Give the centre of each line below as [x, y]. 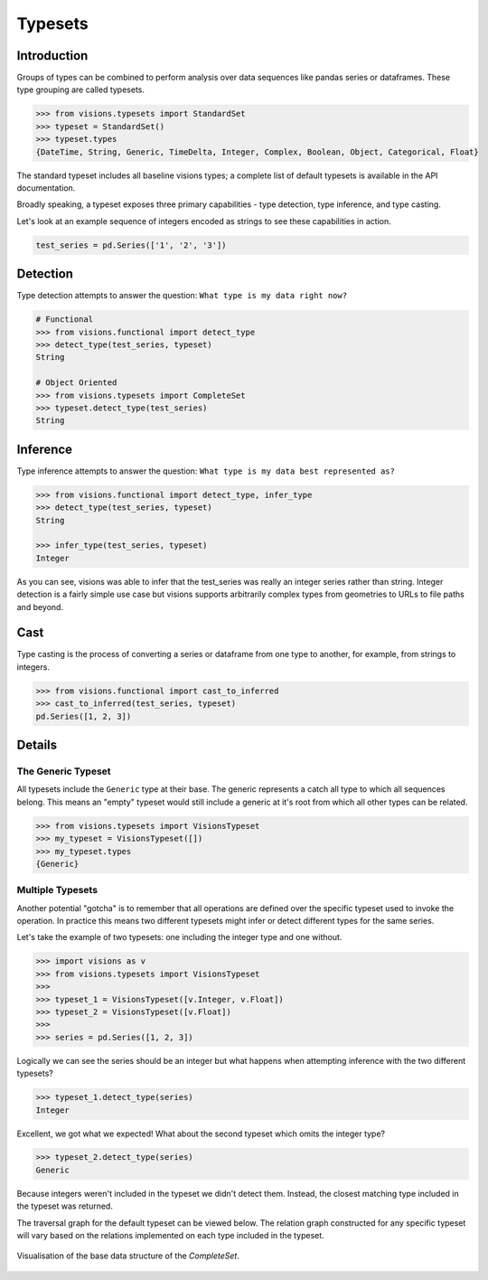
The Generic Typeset [64, 771]
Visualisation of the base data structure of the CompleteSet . [128, 1256]
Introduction [52, 56]
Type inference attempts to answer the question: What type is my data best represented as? [206, 471]
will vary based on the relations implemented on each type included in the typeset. [170, 1236]
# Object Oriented [76, 383]
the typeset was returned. [65, 1206]
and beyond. [40, 607]
